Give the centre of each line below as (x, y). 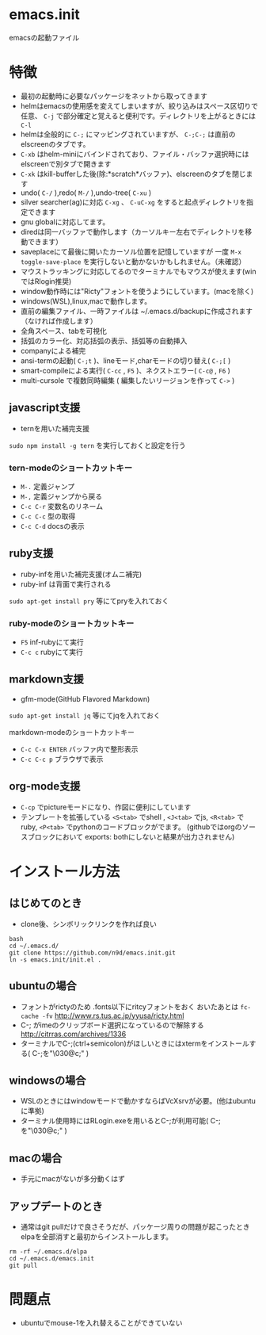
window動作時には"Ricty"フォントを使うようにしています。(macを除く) (137, 291)
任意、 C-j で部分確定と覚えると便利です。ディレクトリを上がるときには (138, 116)
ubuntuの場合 (43, 986)
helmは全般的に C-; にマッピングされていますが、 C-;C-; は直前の (128, 134)
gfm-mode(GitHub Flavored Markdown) (85, 698)
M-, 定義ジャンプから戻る (61, 496)
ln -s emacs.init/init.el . (55, 960)
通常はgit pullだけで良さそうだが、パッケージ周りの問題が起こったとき (135, 1226)
